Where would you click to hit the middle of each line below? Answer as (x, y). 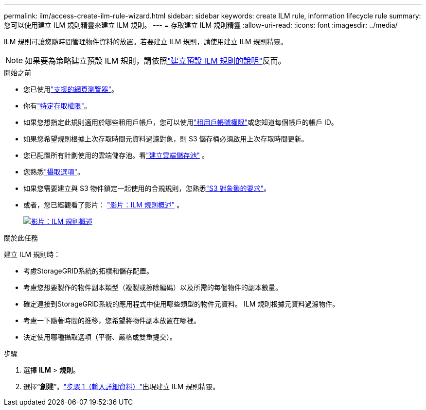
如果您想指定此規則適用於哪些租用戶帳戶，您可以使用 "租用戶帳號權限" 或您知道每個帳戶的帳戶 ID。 (181, 122)
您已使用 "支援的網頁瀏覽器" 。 (71, 89)
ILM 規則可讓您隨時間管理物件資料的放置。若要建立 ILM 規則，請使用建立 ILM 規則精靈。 (146, 42)
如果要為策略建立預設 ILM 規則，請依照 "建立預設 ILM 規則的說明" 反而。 (155, 61)
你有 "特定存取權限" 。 (57, 106)
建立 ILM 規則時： (32, 254)
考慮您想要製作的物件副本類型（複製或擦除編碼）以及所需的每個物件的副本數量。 (153, 287)
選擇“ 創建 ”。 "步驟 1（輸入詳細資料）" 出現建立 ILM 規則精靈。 (122, 386)
